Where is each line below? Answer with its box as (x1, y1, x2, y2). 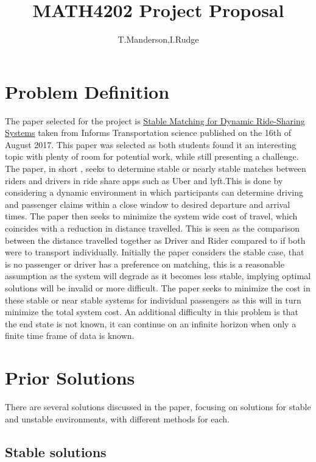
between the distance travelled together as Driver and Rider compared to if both (5, 233, 306, 246)
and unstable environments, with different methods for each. (5, 412, 230, 425)
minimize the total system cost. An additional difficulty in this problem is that (5, 305, 298, 318)
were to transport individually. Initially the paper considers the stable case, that (5, 246, 304, 258)
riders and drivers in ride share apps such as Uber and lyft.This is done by (5, 174, 283, 187)
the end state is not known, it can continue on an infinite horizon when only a (5, 317, 297, 330)
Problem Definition (5, 79, 170, 104)
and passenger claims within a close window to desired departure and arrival (5, 197, 290, 210)
